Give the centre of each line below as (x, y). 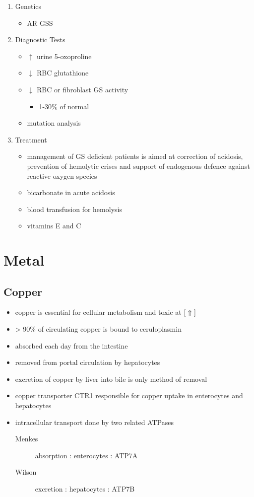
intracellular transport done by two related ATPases (94, 422)
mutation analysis (54, 123)
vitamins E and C (54, 226)
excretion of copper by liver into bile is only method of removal (111, 379)
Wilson (26, 472)
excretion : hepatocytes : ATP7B (85, 489)
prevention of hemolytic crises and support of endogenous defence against (138, 166)
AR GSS (40, 23)
